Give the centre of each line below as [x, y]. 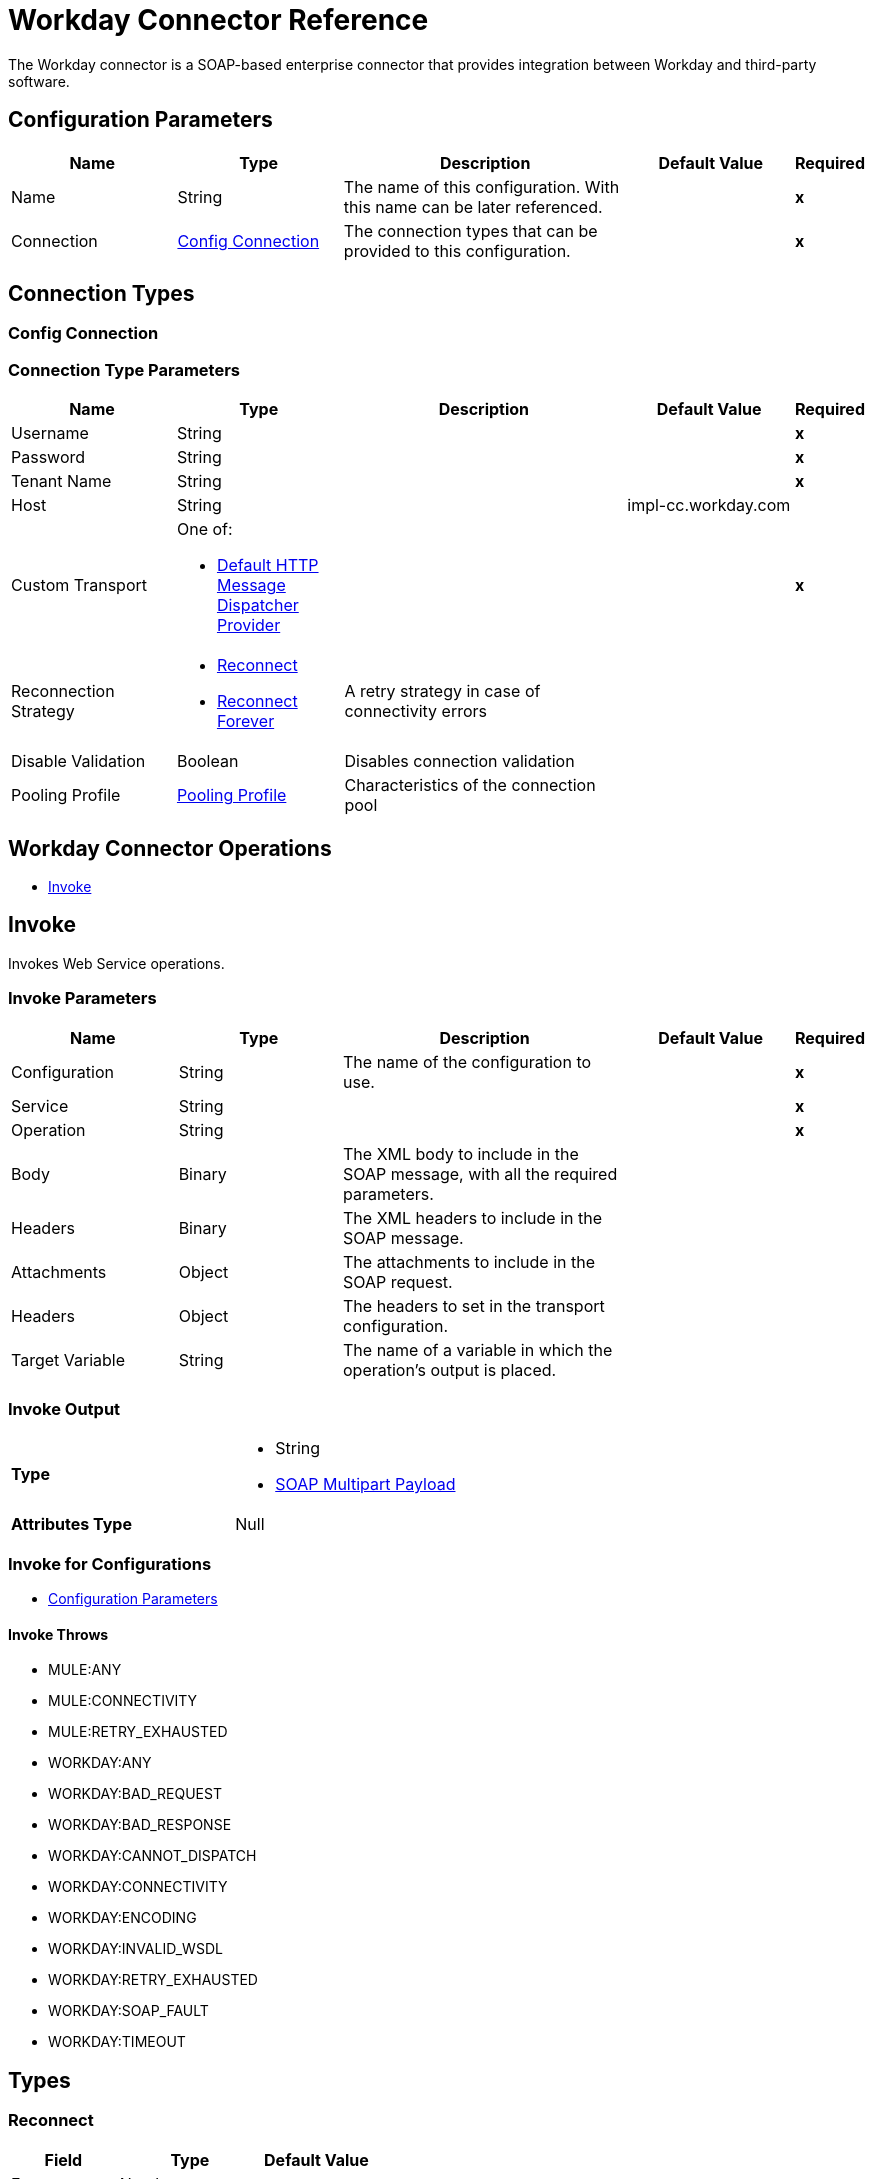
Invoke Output [64, 1409]
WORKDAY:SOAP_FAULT [128, 2011]
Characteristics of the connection [470, 785]
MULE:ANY [85, 1670]
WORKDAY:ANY [100, 1763]
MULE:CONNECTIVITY [123, 1701]
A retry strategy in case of [442, 691]
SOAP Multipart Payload [365, 1484]
